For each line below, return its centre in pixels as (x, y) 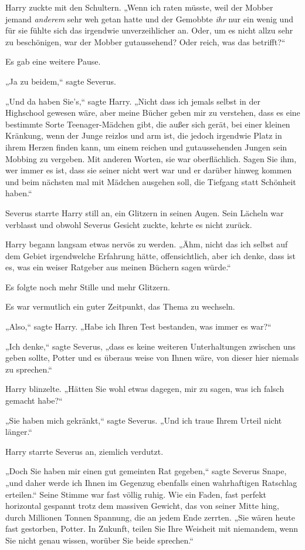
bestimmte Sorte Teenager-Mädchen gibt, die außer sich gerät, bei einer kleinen (148, 124)
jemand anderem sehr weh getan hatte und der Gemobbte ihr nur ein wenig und (149, 19)
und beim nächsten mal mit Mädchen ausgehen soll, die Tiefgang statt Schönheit (151, 181)
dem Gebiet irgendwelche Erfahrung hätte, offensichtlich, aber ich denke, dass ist (151, 255)
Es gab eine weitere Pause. (53, 61)
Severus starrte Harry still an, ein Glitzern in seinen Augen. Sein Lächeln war (145, 212)
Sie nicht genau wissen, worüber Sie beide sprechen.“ (99, 540)
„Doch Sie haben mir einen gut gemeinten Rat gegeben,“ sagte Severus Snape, (146, 471)
